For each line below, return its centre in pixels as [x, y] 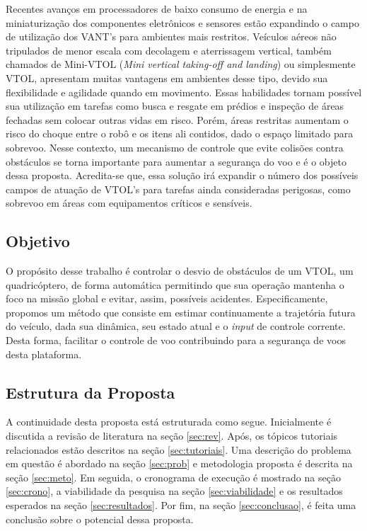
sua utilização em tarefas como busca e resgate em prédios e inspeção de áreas [175, 106]
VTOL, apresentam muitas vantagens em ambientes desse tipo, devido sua [167, 78]
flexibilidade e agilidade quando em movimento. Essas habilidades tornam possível [184, 92]
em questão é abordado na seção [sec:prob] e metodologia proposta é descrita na [179, 463]
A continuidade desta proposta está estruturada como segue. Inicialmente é [169, 422]
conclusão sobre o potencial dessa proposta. [100, 519]
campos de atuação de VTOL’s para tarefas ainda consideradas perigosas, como [178, 189]
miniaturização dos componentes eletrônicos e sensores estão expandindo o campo [182, 22]
